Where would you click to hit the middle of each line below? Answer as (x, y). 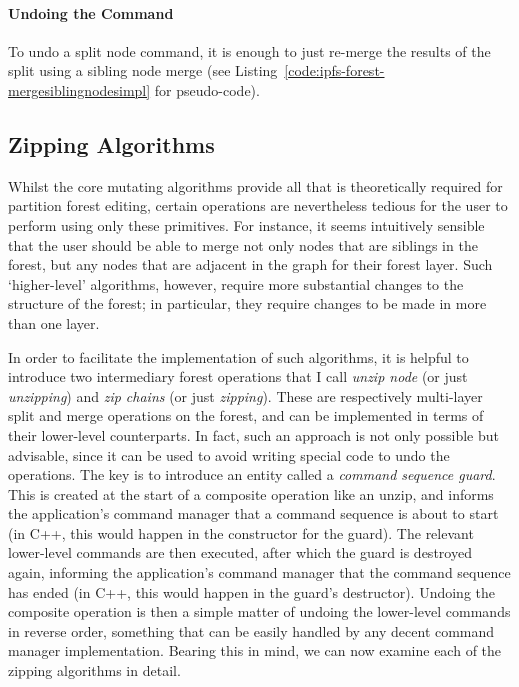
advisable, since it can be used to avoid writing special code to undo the (229, 454)
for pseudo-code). (207, 89)
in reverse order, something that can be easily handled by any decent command (251, 630)
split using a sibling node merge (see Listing (143, 70)
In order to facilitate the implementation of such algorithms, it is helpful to (238, 356)
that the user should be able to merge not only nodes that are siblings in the (243, 244)
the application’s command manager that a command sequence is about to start (253, 513)
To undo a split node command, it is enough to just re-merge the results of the (249, 50)
